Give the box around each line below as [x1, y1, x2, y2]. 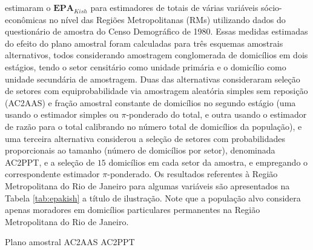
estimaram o [5, 1, 51, 13]
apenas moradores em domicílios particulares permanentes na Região [5, 203, 260, 216]
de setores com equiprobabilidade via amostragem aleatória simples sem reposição [5, 84, 308, 97]
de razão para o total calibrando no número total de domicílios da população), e [5, 120, 302, 132]
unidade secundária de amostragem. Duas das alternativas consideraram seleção [5, 72, 300, 85]
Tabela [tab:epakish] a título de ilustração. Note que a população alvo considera [5, 191, 301, 204]
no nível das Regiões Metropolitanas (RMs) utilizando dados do [49, 13, 286, 25]
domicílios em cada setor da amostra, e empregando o [108, 155, 308, 168]
